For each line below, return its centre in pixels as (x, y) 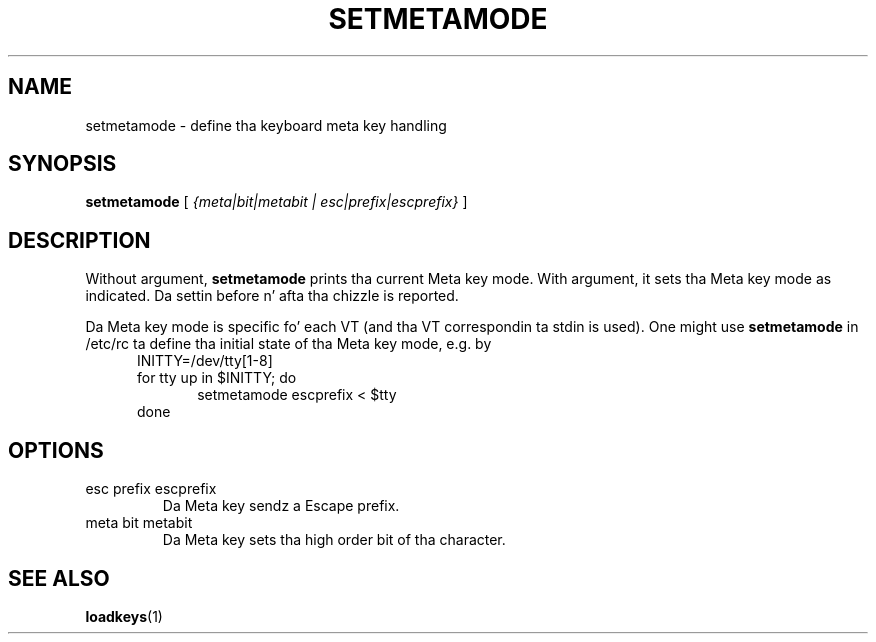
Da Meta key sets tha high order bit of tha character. (334, 540)
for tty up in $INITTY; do (217, 378)
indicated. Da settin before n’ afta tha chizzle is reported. (272, 296)
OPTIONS (56, 450)
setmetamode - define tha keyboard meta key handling (266, 125)
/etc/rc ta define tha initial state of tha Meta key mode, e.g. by (288, 344)
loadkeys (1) (124, 616)
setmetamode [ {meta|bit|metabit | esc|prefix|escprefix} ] (276, 202)
